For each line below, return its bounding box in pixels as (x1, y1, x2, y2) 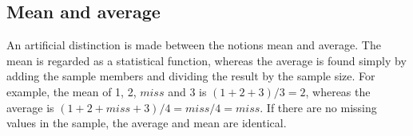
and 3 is (168, 83, 207, 99)
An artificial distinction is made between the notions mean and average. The (6, 37, 381, 53)
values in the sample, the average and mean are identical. (6, 115, 287, 131)
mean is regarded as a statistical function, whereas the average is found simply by (6, 52, 407, 68)
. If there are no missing (260, 99, 377, 115)
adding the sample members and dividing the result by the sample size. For (6, 68, 375, 84)
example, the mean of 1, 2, (6, 83, 137, 99)
